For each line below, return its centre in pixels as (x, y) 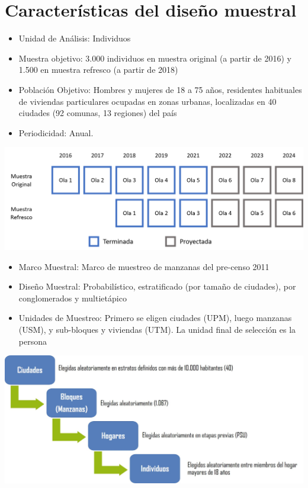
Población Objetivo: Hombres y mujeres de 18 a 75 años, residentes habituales (160, 89)
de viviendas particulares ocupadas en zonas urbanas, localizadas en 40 (147, 101)
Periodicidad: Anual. (56, 132)
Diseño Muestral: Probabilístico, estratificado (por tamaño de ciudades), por (157, 286)
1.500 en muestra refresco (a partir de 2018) (98, 70)
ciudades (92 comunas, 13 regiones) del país (98, 113)
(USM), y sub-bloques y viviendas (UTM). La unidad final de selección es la (157, 329)
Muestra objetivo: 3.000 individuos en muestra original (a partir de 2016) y (155, 58)
